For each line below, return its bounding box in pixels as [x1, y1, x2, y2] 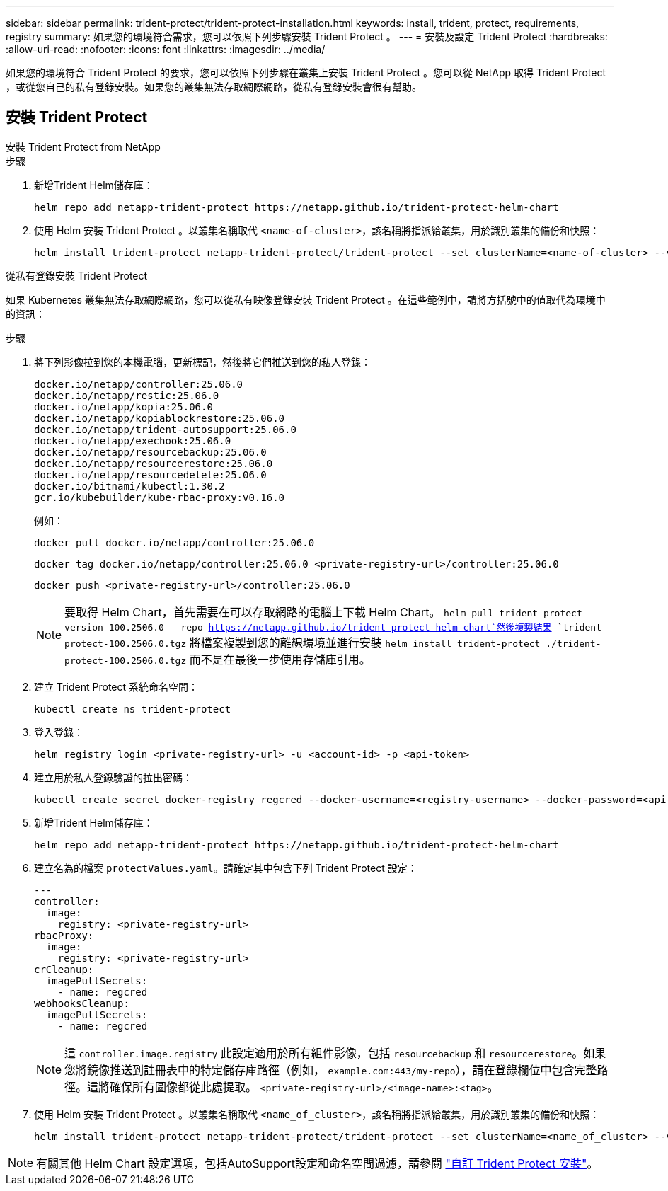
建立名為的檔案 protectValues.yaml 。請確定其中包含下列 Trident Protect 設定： [34, 861, 417, 874]
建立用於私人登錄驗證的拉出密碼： [34, 771, 192, 783]
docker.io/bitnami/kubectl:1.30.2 [34, 480, 225, 492]
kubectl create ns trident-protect [34, 703, 231, 715]
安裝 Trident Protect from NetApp [6, 140, 161, 153]
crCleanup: [34, 963, 94, 975]
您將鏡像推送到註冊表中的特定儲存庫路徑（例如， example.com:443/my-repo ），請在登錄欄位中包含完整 [64, 1062, 597, 1077]
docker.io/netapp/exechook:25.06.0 [34, 435, 231, 447]
